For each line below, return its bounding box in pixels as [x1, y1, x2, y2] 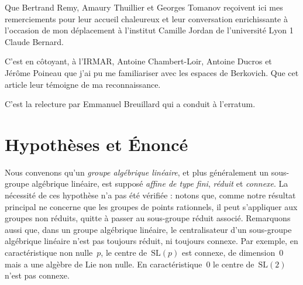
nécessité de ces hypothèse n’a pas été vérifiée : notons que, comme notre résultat [5, 189, 296, 201]
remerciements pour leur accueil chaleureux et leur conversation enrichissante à [5, 12, 288, 25]
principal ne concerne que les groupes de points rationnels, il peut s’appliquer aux [5, 200, 298, 212]
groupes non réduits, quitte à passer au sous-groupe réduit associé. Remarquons [5, 212, 291, 224]
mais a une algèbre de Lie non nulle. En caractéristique [5, 257, 202, 270]
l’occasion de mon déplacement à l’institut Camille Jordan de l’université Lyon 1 [5, 24, 294, 36]
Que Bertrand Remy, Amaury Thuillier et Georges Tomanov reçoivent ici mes [5, 1, 283, 13]
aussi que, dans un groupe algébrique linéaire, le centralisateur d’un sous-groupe [5, 223, 292, 235]
